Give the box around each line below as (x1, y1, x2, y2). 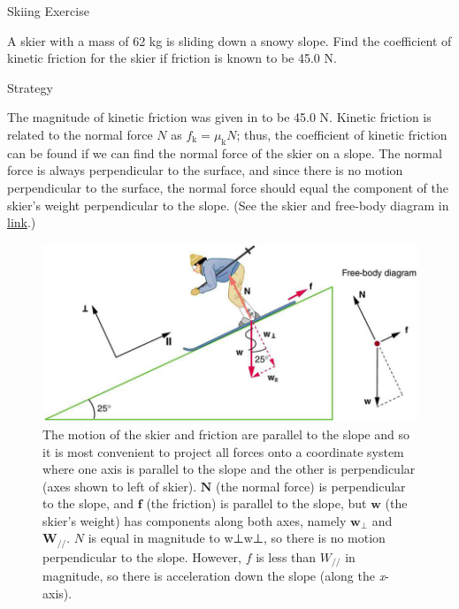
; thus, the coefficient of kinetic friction (236, 125, 448, 143)
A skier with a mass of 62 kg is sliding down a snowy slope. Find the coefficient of (7, 31, 452, 49)
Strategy (7, 78, 53, 96)
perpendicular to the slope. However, (42, 547, 241, 566)
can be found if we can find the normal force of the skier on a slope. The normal (7, 143, 442, 162)
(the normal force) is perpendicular (216, 476, 406, 495)
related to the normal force (7, 125, 153, 143)
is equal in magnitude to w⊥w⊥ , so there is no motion (88, 529, 386, 547)
